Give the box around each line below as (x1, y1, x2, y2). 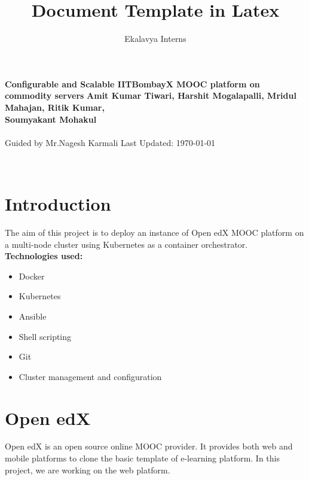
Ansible (19, 309, 47, 322)
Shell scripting (19, 330, 72, 342)
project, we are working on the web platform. (5, 463, 170, 476)
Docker (19, 269, 45, 282)
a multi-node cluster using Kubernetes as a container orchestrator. (5, 238, 248, 250)
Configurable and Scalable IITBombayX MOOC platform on (5, 77, 260, 90)
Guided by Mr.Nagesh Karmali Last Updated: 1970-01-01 (5, 136, 216, 148)
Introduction (5, 192, 111, 216)
